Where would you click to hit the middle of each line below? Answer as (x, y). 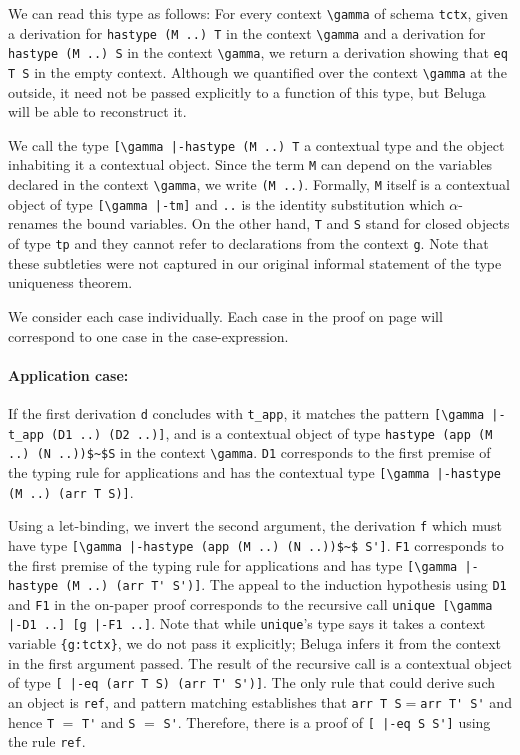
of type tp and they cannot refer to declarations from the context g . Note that (248, 243)
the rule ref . (47, 741)
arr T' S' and (466, 702)
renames (33, 223)
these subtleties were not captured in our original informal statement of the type (255, 262)
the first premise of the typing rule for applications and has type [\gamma (233, 564)
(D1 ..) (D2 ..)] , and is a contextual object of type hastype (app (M (271, 432)
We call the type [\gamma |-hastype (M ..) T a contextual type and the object (256, 144)
